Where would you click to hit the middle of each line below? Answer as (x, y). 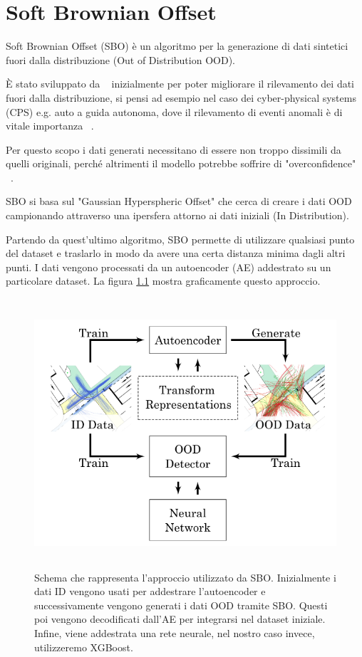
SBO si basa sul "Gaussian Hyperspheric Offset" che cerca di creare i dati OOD (179, 201)
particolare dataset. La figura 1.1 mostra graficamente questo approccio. (163, 281)
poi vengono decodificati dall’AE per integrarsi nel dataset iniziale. (180, 619)
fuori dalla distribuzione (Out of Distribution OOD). (120, 59)
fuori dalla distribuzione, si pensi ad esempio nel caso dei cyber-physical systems (181, 97)
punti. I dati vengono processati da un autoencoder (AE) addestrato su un (169, 267)
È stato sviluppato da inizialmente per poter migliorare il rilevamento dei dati (180, 84)
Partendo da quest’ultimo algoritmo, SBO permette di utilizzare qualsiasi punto (180, 239)
